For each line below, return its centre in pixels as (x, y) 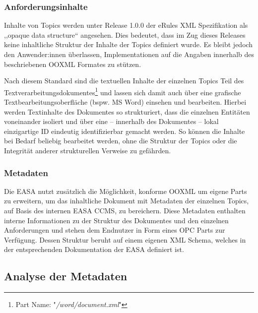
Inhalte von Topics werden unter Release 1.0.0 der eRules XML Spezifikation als (126, 25)
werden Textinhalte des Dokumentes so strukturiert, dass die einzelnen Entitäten (127, 111)
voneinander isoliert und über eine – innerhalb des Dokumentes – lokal (111, 121)
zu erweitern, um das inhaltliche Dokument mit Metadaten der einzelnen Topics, (127, 201)
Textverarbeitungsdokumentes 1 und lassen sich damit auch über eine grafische (123, 91)
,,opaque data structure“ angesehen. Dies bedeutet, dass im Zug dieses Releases (125, 34)
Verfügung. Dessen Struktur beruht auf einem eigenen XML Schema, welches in (125, 239)
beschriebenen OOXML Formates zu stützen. (73, 64)
